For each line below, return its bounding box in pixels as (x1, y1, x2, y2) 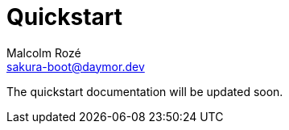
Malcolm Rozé (6, 45, 81, 60)
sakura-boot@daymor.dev (6, 59, 145, 73)
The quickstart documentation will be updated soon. (6, 84, 283, 99)
